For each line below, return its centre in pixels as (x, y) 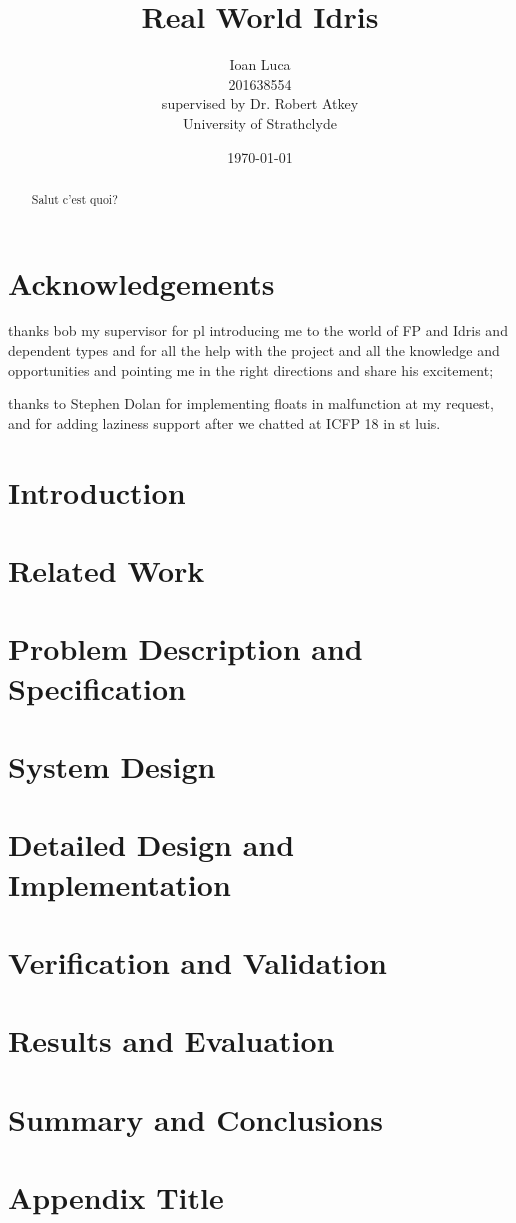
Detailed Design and (151, 844)
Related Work (106, 570)
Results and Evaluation (171, 1040)
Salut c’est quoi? (74, 198)
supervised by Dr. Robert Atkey (260, 103)
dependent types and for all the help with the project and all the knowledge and (254, 350)
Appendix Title (116, 1197)
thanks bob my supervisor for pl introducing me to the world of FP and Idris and (258, 330)
